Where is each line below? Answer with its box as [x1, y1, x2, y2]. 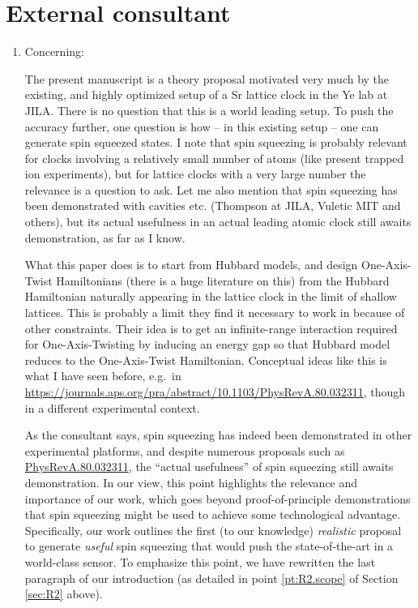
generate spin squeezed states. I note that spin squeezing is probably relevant [24, 134, 407, 151]
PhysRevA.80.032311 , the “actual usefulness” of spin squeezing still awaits [24, 458, 394, 475]
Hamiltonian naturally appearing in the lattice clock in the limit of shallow [24, 288, 397, 305]
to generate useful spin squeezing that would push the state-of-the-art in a [24, 537, 394, 554]
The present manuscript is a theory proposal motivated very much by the [24, 70, 390, 87]
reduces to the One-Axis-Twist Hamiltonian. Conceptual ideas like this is [24, 351, 387, 368]
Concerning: [24, 43, 84, 60]
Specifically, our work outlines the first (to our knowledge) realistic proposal [24, 521, 402, 538]
